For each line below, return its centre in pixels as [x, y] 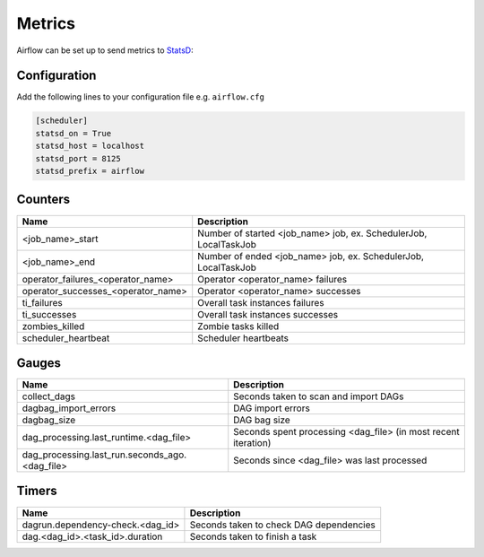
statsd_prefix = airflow [90, 171]
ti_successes [49, 314]
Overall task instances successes [268, 314]
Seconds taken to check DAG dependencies [282, 525]
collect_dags [49, 396]
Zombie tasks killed [238, 326]
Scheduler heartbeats [243, 338]
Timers [37, 491]
